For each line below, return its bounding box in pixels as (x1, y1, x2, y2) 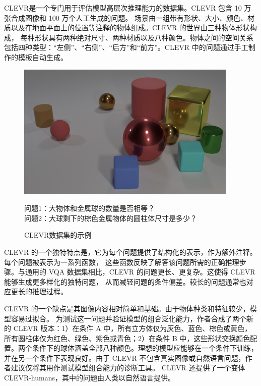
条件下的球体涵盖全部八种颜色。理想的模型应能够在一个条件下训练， (32, 343, 258, 353)
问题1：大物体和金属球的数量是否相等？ (24, 203, 155, 213)
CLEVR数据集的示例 (24, 230, 92, 240)
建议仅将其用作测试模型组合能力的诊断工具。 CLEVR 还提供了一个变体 (11, 362, 245, 373)
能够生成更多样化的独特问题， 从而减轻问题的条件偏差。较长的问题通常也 (4, 276, 246, 287)
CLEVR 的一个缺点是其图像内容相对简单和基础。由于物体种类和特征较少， (4, 303, 250, 313)
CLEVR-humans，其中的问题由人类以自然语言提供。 (4, 372, 175, 383)
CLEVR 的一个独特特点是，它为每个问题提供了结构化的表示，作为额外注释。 (4, 246, 257, 257)
